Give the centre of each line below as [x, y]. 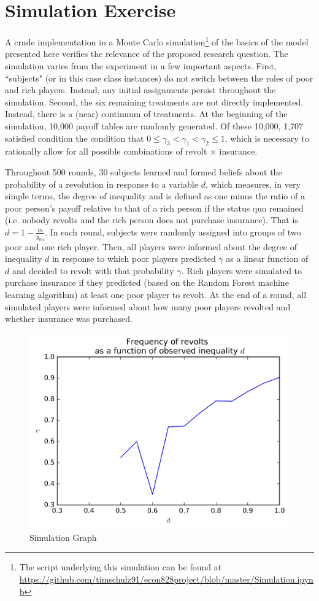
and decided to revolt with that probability [93, 270]
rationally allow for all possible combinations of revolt [106, 151]
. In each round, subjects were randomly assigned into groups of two [173, 232]
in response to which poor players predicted [134, 258]
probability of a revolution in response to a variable [102, 184]
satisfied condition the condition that [75, 138]
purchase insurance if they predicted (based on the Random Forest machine [147, 282]
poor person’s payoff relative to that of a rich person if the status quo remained [154, 208]
